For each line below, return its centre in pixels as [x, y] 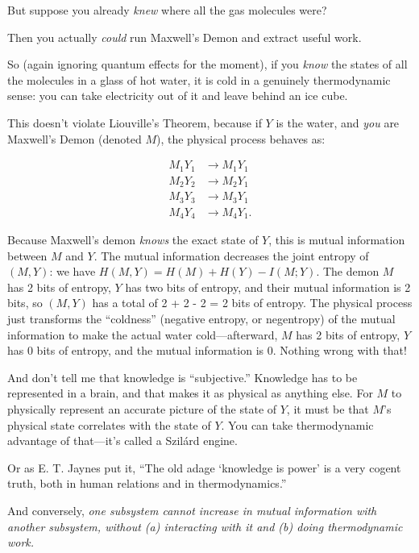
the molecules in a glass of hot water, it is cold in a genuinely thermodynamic [199, 79]
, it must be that [328, 409]
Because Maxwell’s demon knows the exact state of [133, 240]
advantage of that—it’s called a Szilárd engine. [122, 441]
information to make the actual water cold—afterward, [143, 334]
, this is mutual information [337, 240]
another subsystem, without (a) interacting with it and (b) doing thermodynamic [205, 526]
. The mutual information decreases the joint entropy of [231, 255]
